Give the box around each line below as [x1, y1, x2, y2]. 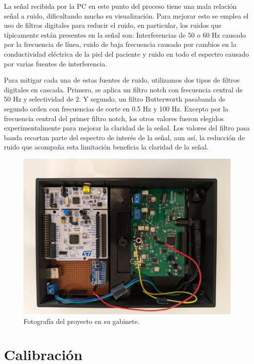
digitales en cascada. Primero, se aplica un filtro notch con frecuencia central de [4, 84, 243, 94]
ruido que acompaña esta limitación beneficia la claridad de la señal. [4, 142, 209, 152]
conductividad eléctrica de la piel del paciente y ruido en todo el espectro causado [4, 48, 249, 59]
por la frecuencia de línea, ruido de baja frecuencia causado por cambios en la [4, 39, 236, 49]
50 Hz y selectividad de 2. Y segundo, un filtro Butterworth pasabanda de [4, 94, 226, 104]
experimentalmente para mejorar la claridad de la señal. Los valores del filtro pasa [4, 123, 250, 133]
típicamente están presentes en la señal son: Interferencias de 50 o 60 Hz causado [4, 29, 246, 40]
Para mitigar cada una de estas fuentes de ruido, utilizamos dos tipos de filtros [4, 75, 240, 85]
